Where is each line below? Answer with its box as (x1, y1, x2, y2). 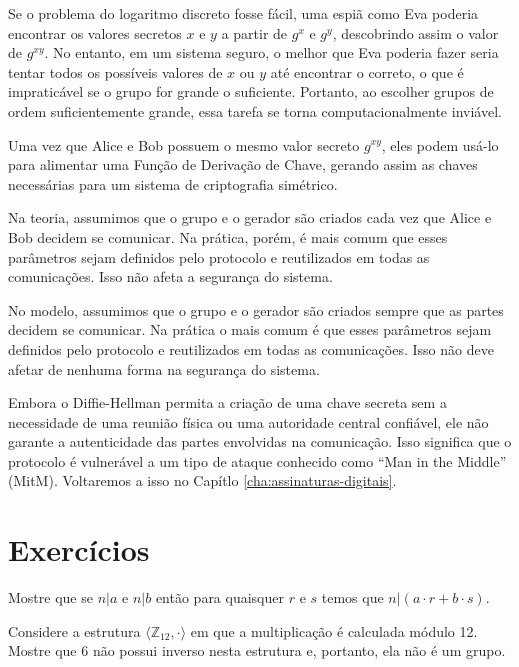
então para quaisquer (155, 587, 284, 608)
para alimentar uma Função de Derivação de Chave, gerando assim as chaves (8, 154, 478, 175)
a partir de (221, 22, 288, 43)
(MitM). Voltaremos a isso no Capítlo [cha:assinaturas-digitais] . (8, 470, 397, 491)
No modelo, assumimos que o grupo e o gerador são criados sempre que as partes (8, 299, 504, 320)
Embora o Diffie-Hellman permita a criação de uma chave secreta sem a (8, 392, 447, 413)
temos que (321, 587, 384, 608)
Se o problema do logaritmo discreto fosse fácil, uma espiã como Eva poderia (8, 3, 479, 23)
